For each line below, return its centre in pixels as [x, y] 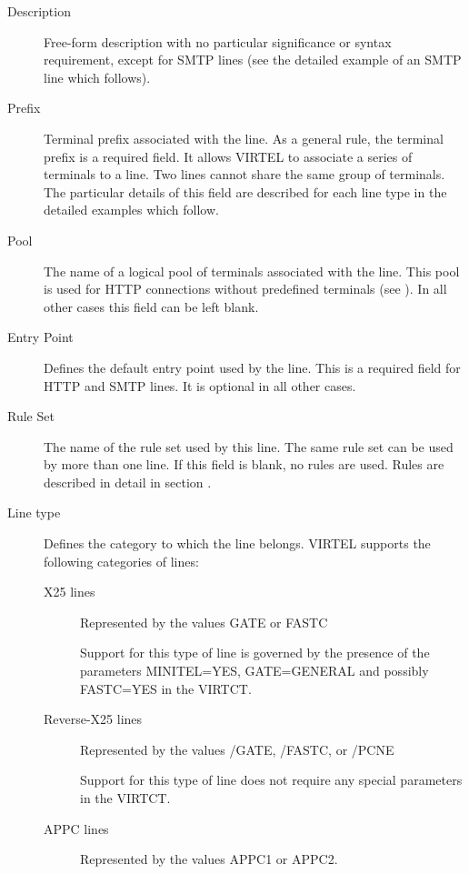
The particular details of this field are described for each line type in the [245, 191]
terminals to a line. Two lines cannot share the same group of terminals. [244, 174]
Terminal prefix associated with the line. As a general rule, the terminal [244, 138]
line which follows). [97, 77]
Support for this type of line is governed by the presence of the [255, 653]
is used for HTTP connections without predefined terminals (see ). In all [245, 289]
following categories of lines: [121, 561]
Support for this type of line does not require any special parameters [271, 780]
